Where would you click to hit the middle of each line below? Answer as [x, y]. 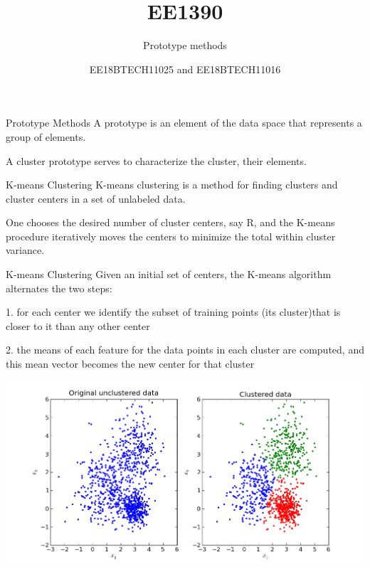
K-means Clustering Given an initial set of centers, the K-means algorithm [169, 274]
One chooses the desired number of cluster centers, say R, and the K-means [170, 222]
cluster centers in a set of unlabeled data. [96, 198]
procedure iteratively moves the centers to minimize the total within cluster [171, 236]
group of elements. [46, 136]
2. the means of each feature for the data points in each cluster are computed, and [185, 350]
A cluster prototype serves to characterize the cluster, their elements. [156, 160]
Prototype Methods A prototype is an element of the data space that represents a [184, 123]
